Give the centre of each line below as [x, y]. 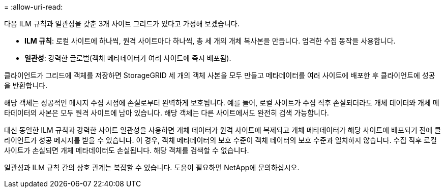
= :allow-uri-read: [34, 7]
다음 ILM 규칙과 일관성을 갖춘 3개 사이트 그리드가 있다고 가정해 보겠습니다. [122, 24]
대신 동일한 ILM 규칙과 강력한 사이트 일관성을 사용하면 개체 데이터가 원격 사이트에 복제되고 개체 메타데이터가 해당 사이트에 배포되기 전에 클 [223, 130]
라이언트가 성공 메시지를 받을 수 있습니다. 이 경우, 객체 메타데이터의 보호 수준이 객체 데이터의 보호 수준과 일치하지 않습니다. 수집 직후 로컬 [220, 140]
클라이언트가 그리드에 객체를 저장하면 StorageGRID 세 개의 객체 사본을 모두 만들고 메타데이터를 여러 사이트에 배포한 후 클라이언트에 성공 [220, 75]
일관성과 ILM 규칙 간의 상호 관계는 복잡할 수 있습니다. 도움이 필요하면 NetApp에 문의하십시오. [152, 167]
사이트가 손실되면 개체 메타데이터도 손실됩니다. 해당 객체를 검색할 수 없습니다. [127, 150]
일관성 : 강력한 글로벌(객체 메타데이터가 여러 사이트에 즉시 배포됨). [128, 58]
